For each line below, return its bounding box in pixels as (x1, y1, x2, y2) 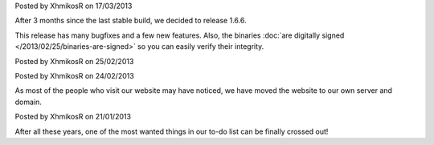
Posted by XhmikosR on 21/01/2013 (14, 112, 132, 122)
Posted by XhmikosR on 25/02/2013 (14, 56, 134, 66)
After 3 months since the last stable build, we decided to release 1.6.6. (14, 16, 247, 26)
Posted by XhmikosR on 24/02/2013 (14, 70, 134, 80)
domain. (14, 97, 42, 107)
